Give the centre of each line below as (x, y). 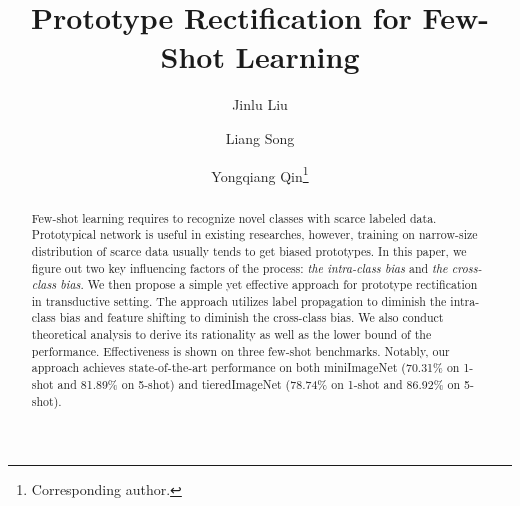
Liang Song (260, 137)
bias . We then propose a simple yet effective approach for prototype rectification (269, 284)
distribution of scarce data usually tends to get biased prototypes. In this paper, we (249, 250)
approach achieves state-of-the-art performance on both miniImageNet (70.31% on (245, 367)
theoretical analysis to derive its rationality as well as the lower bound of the (231, 334)
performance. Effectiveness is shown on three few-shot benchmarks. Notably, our (240, 350)
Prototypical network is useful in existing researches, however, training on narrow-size (254, 234)
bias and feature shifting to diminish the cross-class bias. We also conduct (251, 317)
